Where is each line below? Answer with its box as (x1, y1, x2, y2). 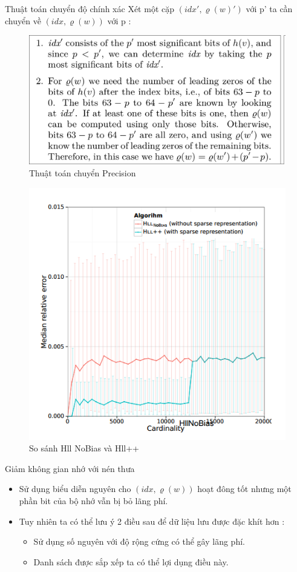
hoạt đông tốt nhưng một (197, 482, 292, 495)
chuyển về (5, 14, 41, 27)
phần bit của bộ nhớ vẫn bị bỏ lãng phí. (19, 494, 168, 507)
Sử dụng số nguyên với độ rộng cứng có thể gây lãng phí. (33, 535, 245, 548)
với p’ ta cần (246, 2, 293, 15)
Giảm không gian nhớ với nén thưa (5, 462, 135, 474)
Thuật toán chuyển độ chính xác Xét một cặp (5, 2, 174, 15)
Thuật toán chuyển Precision (29, 167, 136, 179)
